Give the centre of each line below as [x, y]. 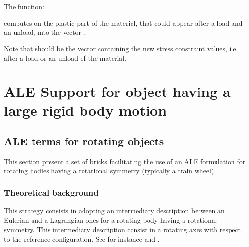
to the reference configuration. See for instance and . [82, 239]
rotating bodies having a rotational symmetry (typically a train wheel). [110, 171]
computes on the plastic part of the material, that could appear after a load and [123, 23]
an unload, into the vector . [45, 32]
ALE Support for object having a [117, 91]
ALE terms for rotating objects [84, 141]
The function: [24, 6]
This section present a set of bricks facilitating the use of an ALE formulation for [125, 161]
